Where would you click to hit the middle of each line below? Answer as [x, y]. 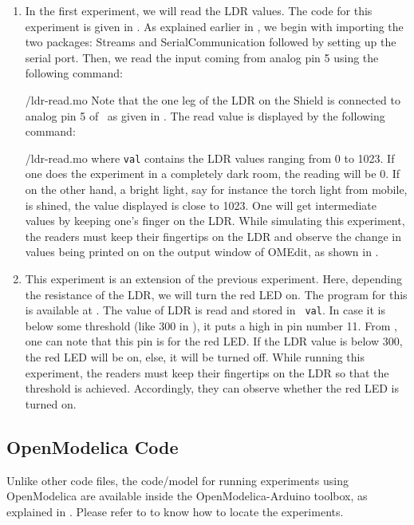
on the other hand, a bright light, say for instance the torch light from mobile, [216, 189]
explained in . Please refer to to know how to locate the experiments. [175, 511]
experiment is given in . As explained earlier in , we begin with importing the [214, 26]
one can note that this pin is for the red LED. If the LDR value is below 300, [214, 341]
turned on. [51, 403]
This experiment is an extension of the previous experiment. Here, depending [213, 278]
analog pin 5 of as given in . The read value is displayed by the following [205, 115]
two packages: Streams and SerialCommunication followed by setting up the [211, 42]
